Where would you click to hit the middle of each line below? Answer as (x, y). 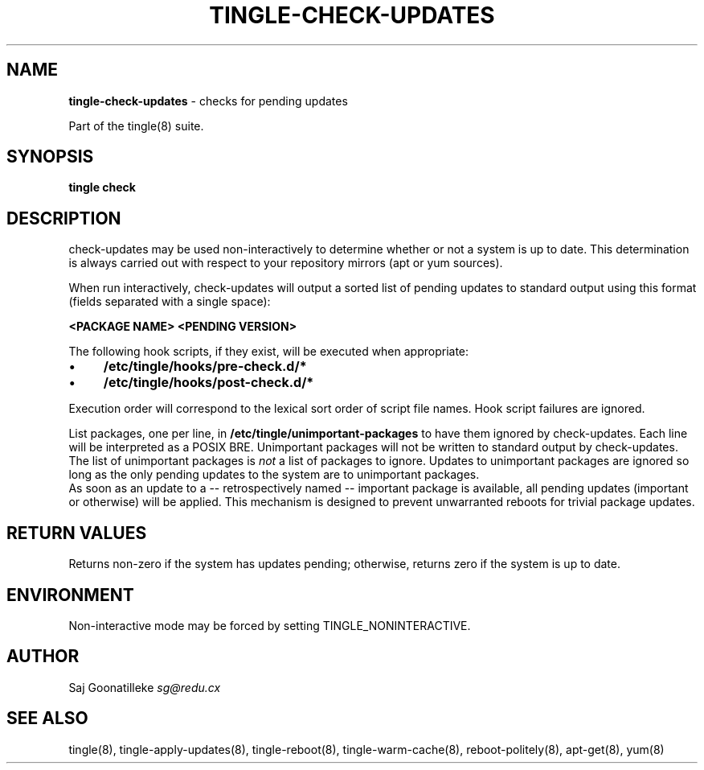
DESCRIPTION (64, 218)
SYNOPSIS (50, 157)
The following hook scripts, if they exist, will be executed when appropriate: (269, 352)
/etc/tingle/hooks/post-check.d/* (209, 383)
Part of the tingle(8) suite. (136, 126)
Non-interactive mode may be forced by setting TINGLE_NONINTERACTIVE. (270, 625)
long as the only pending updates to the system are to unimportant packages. (274, 475)
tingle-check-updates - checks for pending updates (208, 101)
